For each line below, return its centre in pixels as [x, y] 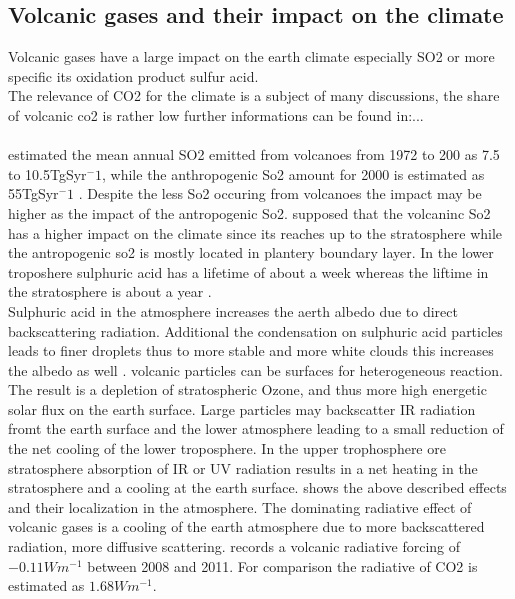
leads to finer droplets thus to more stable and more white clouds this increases [251, 350]
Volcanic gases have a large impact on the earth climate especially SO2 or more [251, 56]
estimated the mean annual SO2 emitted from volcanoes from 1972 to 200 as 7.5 [254, 154]
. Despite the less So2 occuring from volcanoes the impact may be [280, 193]
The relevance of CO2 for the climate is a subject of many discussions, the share [254, 95]
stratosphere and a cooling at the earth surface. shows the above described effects [257, 487]
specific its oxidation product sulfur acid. [133, 75]
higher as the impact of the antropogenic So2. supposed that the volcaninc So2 [249, 212]
